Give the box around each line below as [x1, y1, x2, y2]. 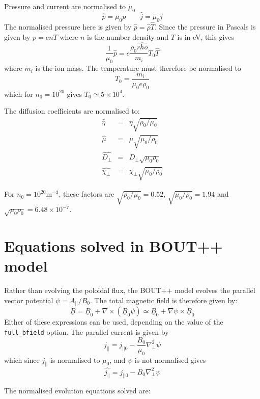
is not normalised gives [134, 354, 206, 365]
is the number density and [87, 31, 169, 42]
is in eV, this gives [177, 31, 235, 42]
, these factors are [59, 189, 114, 199]
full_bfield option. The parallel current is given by [4, 327, 169, 337]
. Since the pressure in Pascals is [154, 21, 256, 32]
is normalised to [50, 354, 100, 365]
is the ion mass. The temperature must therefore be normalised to [35, 63, 241, 73]
